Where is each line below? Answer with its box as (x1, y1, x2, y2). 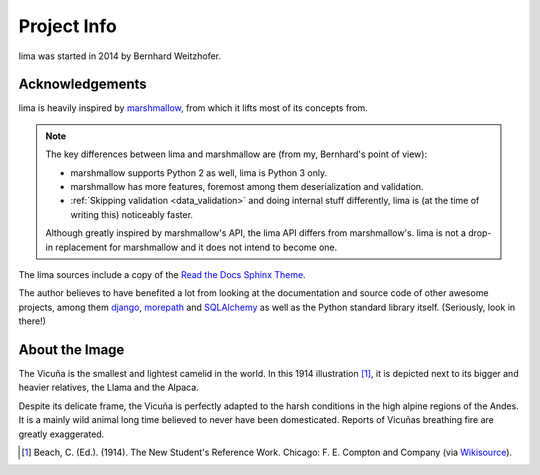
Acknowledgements (18, 76, 147, 93)
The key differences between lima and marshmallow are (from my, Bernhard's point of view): (45, 148, 428, 160)
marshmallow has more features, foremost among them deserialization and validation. (70, 181, 424, 193)
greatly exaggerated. (18, 428, 105, 440)
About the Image (18, 341, 125, 358)
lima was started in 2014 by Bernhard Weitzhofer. (18, 50, 222, 62)
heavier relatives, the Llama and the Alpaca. (18, 381, 199, 394)
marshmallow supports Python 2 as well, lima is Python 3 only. (70, 166, 328, 179)
